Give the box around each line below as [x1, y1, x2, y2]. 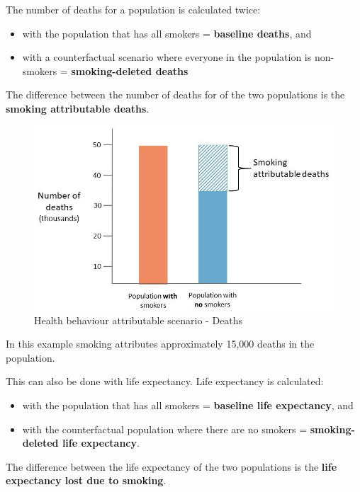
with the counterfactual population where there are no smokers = [22, 421, 308, 436]
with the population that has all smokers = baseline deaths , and [22, 25, 312, 40]
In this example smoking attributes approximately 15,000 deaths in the [6, 336, 315, 351]
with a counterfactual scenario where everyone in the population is [22, 50, 312, 64]
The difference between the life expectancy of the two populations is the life [6, 459, 337, 474]
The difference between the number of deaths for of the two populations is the [6, 87, 345, 102]
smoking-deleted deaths [71, 63, 189, 78]
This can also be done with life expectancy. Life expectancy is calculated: [6, 374, 324, 389]
